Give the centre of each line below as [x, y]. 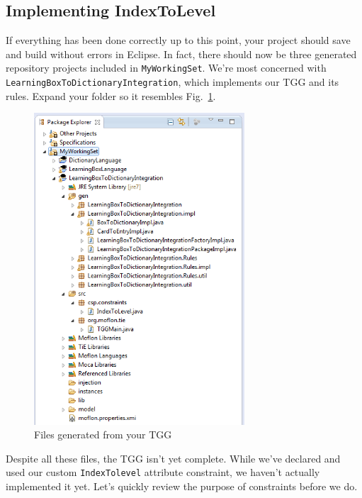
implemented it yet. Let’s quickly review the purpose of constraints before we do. [182, 486]
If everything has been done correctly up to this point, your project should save [178, 40]
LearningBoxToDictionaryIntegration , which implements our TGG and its [172, 82]
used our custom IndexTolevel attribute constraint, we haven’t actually [163, 472]
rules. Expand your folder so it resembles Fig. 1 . [111, 95]
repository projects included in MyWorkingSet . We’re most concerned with [166, 68]
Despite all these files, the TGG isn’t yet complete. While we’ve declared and [173, 458]
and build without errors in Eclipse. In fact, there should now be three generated [181, 54]
